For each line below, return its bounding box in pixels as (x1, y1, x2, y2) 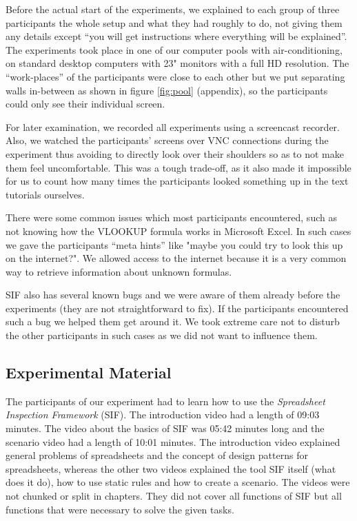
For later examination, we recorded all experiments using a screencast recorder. (6, 119, 340, 134)
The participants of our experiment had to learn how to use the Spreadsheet (6, 394, 325, 408)
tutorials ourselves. (6, 187, 85, 201)
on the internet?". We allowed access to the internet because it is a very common (6, 251, 347, 265)
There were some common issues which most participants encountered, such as (6, 210, 337, 225)
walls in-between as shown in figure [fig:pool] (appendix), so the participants (6, 83, 328, 97)
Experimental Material (6, 362, 172, 383)
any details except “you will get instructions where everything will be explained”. (6, 29, 347, 43)
